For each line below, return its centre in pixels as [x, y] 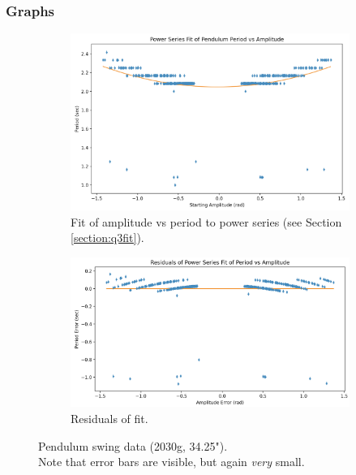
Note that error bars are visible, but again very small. [172, 462]
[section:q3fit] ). [107, 237]
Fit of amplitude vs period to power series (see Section [206, 221]
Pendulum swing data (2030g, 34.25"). [133, 445]
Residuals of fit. [109, 419]
